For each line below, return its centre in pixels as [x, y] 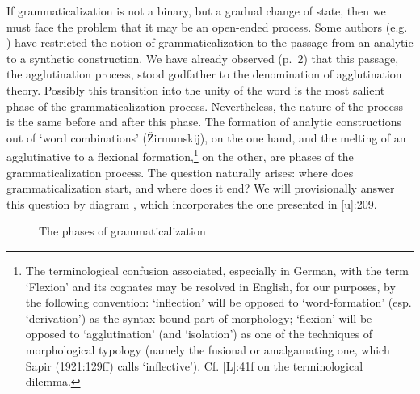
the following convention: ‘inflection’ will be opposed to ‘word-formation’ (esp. [218, 302]
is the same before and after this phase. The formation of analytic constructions [204, 122]
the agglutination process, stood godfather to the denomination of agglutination [204, 74]
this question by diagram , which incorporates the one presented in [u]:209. [192, 203]
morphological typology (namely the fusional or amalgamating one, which [208, 349]
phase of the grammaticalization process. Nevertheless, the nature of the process [205, 106]
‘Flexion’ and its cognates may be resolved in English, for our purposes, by [210, 286]
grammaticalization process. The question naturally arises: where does [180, 172]
